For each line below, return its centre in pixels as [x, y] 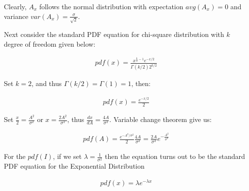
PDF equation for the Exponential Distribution [74, 166]
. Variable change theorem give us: [160, 119]
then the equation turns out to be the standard [175, 156]
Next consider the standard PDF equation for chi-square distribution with [114, 34]
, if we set [67, 156]
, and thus [47, 83]
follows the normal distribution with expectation [111, 6]
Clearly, [15, 6]
